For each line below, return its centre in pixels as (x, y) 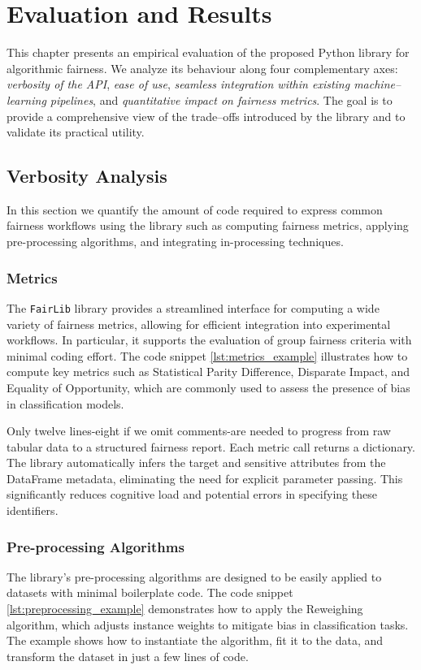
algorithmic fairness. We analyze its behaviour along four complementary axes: (202, 68)
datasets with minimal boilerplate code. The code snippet (150, 592)
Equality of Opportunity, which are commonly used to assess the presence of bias (208, 387)
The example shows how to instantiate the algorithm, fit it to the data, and (195, 640)
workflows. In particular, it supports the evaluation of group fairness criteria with (209, 340)
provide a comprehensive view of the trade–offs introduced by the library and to (206, 116)
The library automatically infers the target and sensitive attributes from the (196, 463)
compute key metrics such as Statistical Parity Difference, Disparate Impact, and (208, 372)
